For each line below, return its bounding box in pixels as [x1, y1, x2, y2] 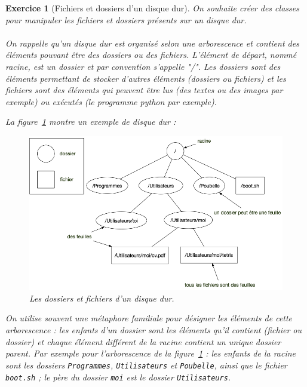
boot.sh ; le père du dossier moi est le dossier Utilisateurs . [5, 370, 231, 383]
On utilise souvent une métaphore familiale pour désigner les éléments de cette [5, 312, 293, 324]
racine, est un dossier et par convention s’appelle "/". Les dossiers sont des [5, 60, 281, 72]
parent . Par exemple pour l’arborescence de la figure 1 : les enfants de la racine [5, 347, 296, 360]
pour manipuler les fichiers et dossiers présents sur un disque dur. [5, 13, 247, 26]
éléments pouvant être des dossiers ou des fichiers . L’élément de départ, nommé [5, 48, 297, 61]
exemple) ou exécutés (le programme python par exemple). [5, 95, 217, 107]
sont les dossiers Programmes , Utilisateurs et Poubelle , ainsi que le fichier [5, 358, 287, 371]
